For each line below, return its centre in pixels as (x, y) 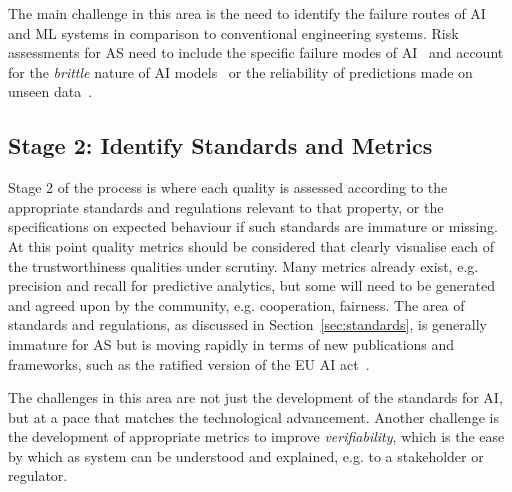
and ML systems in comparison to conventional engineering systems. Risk (233, 32)
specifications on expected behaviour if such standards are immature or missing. (253, 226)
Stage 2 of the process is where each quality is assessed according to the (228, 187)
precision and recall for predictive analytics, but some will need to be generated (251, 285)
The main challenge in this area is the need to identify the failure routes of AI (247, 13)
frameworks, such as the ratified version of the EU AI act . (189, 363)
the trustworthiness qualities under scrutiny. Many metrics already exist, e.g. (243, 265)
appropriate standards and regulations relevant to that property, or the (226, 206)
